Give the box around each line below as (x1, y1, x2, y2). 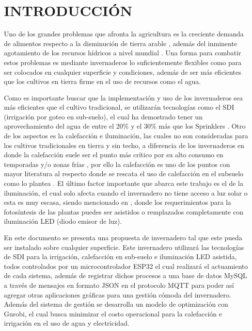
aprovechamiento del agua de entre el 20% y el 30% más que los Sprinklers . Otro (4, 121, 246, 131)
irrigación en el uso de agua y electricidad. (4, 318, 129, 328)
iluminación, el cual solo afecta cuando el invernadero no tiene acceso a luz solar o (4, 187, 248, 198)
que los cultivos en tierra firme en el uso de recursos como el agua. (4, 76, 201, 86)
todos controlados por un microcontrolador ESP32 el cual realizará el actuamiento (4, 261, 248, 271)
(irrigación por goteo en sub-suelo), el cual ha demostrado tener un (4, 111, 203, 121)
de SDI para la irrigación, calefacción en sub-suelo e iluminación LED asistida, (4, 251, 237, 262)
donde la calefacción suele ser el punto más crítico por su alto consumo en (4, 149, 223, 160)
